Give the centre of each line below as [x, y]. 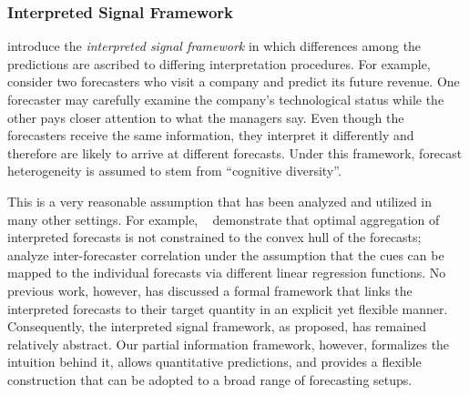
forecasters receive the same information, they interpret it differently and [211, 135]
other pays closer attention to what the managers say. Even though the [206, 117]
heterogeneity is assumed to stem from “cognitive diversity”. [174, 171]
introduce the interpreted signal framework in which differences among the [214, 46]
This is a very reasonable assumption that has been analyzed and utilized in [220, 201]
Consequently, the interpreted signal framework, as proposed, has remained [217, 326]
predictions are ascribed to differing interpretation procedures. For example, [219, 63]
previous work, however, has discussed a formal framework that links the [210, 290]
